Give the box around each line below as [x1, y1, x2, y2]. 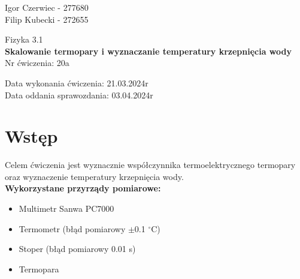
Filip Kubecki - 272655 [5, 13, 89, 25]
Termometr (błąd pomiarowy [19, 222, 126, 235]
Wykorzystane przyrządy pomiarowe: [5, 182, 161, 194]
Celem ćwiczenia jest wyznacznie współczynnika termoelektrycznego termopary [5, 158, 296, 171]
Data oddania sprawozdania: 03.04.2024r [5, 88, 153, 101]
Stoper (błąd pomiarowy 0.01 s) [19, 242, 136, 255]
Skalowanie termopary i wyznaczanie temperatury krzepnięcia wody [5, 44, 292, 57]
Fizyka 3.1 [5, 33, 43, 46]
